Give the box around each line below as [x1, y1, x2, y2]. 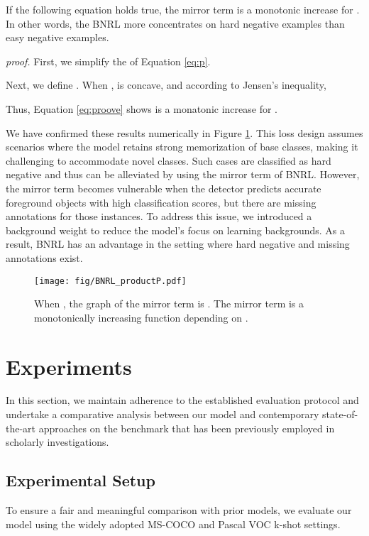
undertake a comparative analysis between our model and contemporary [6, 407, 319, 422]
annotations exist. [6, 250, 83, 265]
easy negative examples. [6, 30, 109, 45]
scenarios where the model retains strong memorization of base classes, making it [6, 139, 358, 154]
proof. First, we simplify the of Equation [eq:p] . [6, 53, 211, 68]
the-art [6, 420, 36, 435]
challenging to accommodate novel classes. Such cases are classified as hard [6, 153, 331, 168]
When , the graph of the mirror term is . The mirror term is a [34, 296, 304, 311]
